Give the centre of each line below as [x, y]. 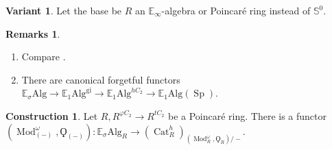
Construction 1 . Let [52, 115]
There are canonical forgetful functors [101, 79]
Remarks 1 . [33, 33]
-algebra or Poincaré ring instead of [236, 10]
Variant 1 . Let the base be [64, 10]
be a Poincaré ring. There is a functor [247, 115]
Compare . [44, 57]
